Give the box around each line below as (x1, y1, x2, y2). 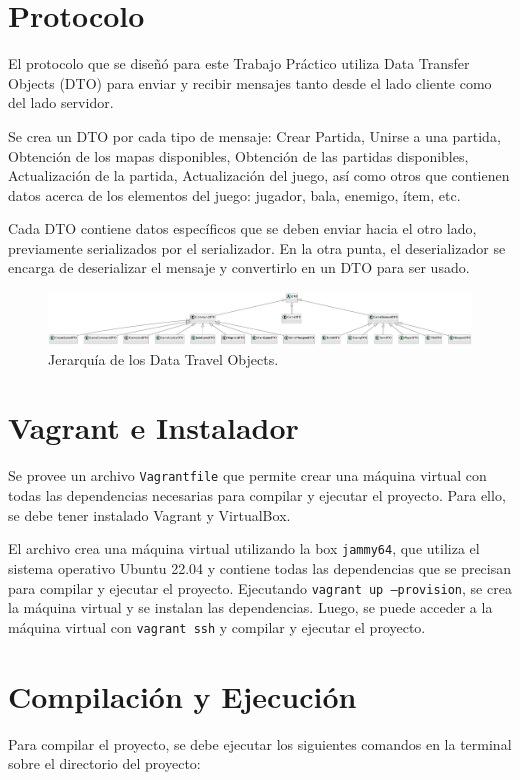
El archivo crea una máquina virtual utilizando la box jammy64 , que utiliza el (8, 538, 480, 559)
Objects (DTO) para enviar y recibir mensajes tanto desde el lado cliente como (8, 72, 492, 93)
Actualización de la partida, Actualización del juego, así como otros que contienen (8, 165, 510, 186)
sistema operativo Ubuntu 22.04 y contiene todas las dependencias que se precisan (8, 557, 512, 578)
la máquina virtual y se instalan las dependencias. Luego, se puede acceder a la (8, 597, 493, 618)
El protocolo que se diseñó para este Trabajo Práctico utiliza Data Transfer (8, 53, 470, 74)
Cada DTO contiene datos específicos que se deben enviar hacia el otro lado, (8, 218, 477, 239)
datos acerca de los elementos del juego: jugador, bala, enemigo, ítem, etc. (8, 184, 461, 205)
